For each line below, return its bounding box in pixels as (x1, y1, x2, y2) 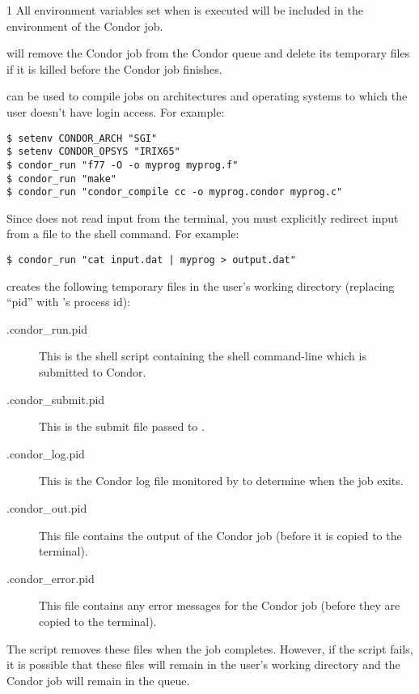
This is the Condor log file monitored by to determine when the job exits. (39, 472, 404, 489)
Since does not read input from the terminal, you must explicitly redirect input (6, 209, 399, 226)
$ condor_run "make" (6, 172, 117, 185)
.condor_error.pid (6, 569, 95, 586)
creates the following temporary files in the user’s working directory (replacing (6, 277, 395, 294)
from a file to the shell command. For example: (6, 225, 239, 242)
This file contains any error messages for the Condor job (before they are (39, 597, 400, 614)
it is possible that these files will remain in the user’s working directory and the (6, 656, 400, 673)
